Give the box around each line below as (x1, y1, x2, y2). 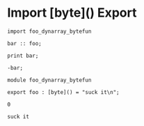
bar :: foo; (7, 40, 42, 47)
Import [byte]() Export (7, 5, 137, 21)
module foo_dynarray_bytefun (7, 77, 92, 84)
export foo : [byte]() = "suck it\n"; (7, 88, 120, 95)
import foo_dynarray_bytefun (7, 28, 92, 35)
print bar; (7, 52, 39, 59)
